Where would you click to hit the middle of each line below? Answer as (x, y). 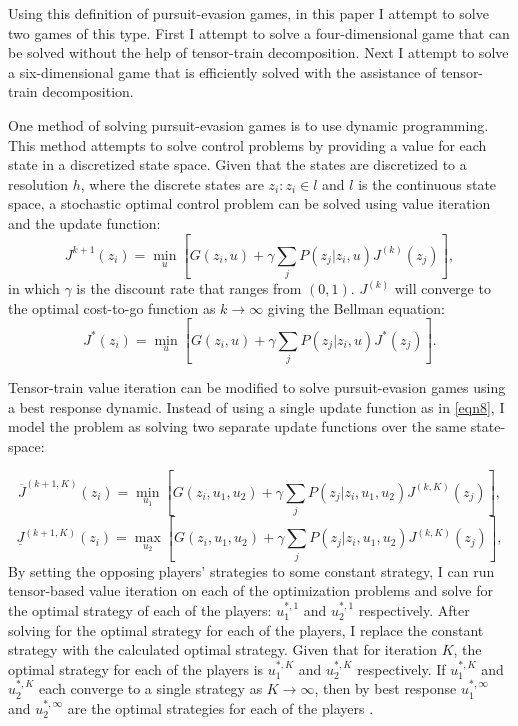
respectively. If (401, 668)
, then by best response (385, 688)
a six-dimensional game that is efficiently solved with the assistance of (222, 71)
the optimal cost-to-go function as (112, 307)
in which (34, 288)
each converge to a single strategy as (151, 688)
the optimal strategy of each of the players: (140, 609)
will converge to (442, 288)
